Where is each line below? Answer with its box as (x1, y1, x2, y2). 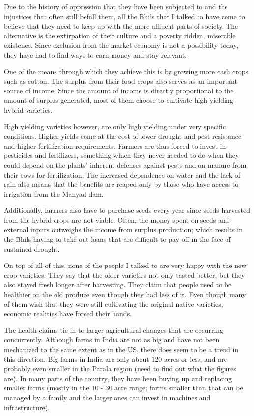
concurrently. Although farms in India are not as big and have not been (4, 334, 220, 345)
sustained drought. (4, 243, 60, 254)
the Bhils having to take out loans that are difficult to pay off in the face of (4, 234, 231, 244)
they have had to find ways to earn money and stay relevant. (4, 49, 187, 59)
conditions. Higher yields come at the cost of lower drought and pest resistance (4, 131, 242, 141)
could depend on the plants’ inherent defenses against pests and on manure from (4, 159, 247, 170)
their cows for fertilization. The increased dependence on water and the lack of (4, 169, 240, 179)
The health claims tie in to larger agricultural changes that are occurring (4, 325, 224, 335)
